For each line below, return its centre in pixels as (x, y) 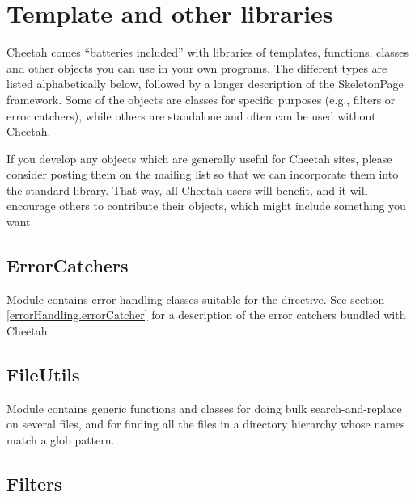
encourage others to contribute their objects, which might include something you (206, 206)
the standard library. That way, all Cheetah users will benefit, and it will (187, 190)
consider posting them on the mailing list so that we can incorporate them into (203, 174)
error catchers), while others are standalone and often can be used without (191, 115)
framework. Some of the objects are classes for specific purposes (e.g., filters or (201, 99)
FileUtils (43, 375)
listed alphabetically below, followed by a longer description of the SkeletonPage (205, 84)
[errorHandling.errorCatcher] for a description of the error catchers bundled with (206, 315)
